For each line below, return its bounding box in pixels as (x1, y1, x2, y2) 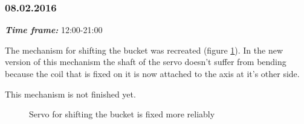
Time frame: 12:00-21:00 (5, 23, 103, 36)
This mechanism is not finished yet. (5, 87, 136, 100)
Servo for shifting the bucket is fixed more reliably (29, 108, 215, 120)
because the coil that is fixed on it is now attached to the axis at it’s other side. (5, 67, 300, 79)
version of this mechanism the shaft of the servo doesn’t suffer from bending (5, 55, 286, 68)
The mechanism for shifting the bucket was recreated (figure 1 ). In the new (5, 43, 283, 56)
